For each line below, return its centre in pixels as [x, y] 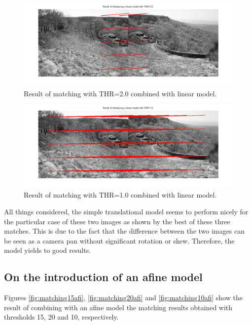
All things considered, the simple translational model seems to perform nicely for [126, 211]
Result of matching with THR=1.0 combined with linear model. [120, 195]
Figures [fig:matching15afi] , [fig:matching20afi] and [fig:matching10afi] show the [123, 298]
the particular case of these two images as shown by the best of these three [117, 221]
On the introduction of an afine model [103, 277]
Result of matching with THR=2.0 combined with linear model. [120, 93]
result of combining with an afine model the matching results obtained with [118, 307]
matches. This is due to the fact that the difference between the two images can [124, 231]
